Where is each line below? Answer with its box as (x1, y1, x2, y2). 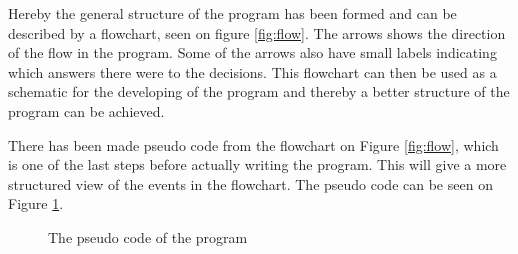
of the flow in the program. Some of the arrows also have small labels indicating (8, 42, 497, 63)
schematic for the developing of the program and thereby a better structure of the (8, 81, 510, 102)
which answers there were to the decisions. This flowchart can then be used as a (8, 61, 497, 82)
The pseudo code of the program (48, 226, 248, 247)
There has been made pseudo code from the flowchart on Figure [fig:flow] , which (8, 134, 499, 155)
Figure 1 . (8, 193, 64, 214)
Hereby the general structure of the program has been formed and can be (8, 3, 457, 23)
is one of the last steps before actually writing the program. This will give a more (8, 154, 507, 175)
